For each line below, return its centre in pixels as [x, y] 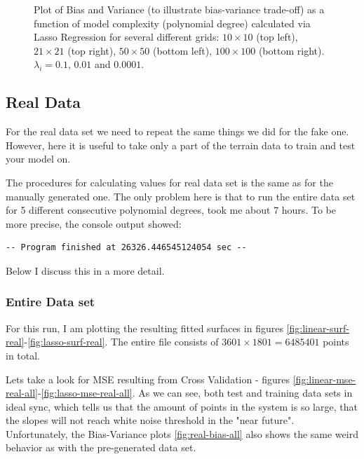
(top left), [277, 37]
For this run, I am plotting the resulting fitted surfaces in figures [144, 328]
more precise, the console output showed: [94, 223]
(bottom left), [183, 50]
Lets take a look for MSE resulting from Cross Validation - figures [148, 379]
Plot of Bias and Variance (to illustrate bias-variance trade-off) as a [179, 9]
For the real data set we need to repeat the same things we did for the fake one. [177, 131]
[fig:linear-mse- [324, 379]
